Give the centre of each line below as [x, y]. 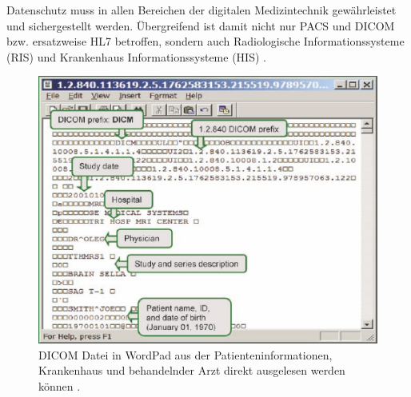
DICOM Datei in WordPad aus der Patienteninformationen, [186, 354]
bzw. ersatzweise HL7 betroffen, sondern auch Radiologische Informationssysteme [205, 41]
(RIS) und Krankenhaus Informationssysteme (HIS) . [136, 56]
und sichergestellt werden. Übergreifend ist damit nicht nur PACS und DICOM [201, 25]
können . [60, 385]
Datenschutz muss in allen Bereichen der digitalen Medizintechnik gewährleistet [202, 10]
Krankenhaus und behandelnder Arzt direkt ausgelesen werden [192, 370]
